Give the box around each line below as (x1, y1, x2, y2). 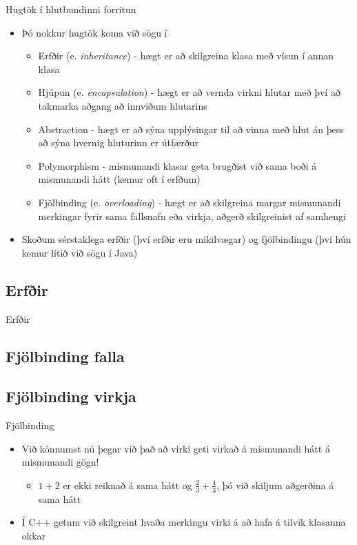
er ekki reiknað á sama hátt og (63, 477, 192, 492)
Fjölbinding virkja (6, 386, 136, 407)
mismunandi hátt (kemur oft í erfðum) (38, 172, 201, 186)
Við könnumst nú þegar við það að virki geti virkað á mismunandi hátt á (21, 441, 330, 455)
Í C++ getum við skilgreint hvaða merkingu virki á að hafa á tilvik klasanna (21, 515, 346, 529)
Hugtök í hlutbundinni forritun (6, 2, 136, 16)
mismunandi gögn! (21, 455, 99, 469)
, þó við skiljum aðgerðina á (216, 477, 334, 492)
